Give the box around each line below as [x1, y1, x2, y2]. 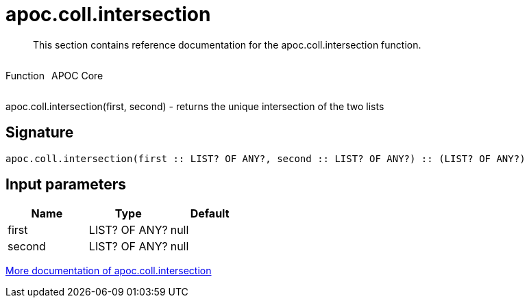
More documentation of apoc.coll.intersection [5, 265, 212, 277]
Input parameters [5, 176, 127, 194]
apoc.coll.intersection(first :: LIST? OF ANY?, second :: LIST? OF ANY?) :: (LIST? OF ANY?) [5, 153, 526, 164]
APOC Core [51, 69, 103, 81]
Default [190, 207, 230, 221]
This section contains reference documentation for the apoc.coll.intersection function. [33, 38, 421, 51]
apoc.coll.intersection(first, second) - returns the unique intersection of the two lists [5, 100, 384, 112]
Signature [5, 124, 74, 142]
